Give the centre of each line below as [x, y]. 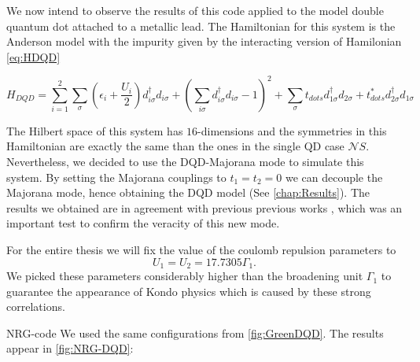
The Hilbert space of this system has [95, 130]
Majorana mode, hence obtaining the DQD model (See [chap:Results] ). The [188, 192]
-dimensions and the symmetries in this [292, 130]
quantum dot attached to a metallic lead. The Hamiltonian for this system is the [201, 26]
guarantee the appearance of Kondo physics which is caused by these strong [189, 291]
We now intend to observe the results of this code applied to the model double [195, 10]
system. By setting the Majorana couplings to [116, 177]
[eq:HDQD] [33, 56]
